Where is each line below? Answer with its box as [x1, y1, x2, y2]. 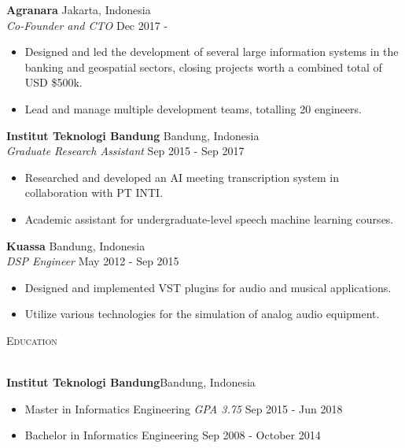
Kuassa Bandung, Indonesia [6, 237, 145, 254]
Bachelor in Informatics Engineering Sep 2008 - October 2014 [24, 427, 321, 443]
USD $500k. [24, 74, 83, 91]
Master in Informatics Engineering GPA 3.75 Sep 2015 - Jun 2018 [24, 400, 343, 417]
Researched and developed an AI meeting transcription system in [24, 168, 340, 185]
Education [6, 331, 57, 348]
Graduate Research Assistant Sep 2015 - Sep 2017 [6, 143, 245, 159]
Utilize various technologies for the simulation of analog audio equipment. [24, 305, 380, 322]
